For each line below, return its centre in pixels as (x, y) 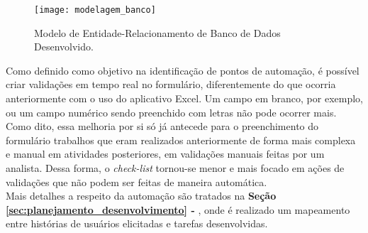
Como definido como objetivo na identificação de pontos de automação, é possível (183, 70)
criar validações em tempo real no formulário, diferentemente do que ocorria (171, 84)
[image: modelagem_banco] (95, 10)
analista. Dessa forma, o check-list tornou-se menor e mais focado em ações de (175, 168)
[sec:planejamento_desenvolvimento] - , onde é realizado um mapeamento (178, 209)
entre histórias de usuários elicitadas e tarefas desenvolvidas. (137, 223)
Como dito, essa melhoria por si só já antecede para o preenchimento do (162, 126)
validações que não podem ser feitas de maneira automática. (136, 181)
